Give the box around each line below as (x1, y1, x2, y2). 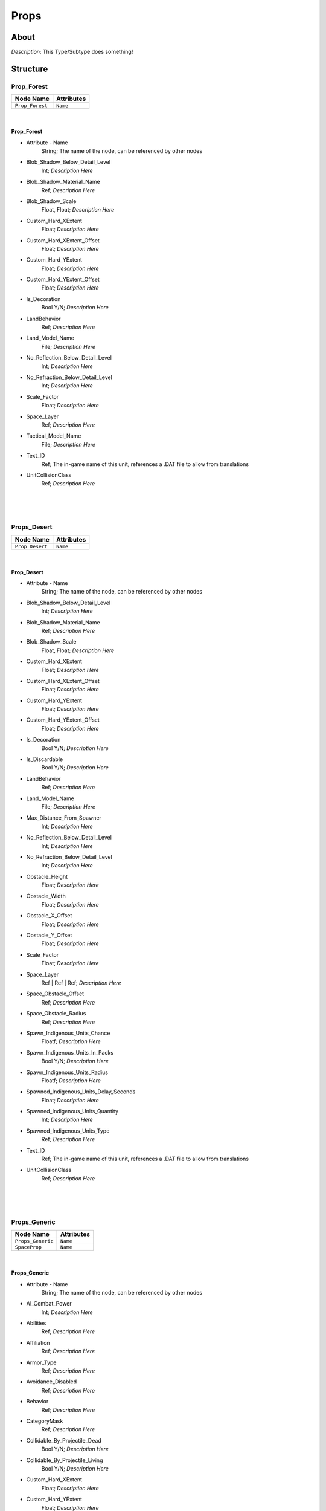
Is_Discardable (26, 756, 63, 763)
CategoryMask (26, 1417, 63, 1425)
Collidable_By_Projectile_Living (26, 1457, 103, 1464)
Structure (11, 63, 48, 74)
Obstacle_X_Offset (26, 912, 72, 919)
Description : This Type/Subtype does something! (11, 48, 133, 56)
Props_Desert (11, 523, 53, 531)
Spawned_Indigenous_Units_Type (26, 1127, 110, 1134)
